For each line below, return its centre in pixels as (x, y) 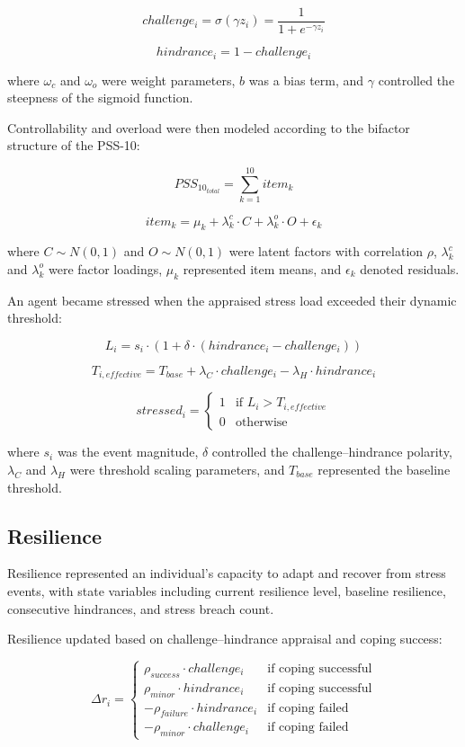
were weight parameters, (169, 80)
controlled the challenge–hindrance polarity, (332, 452)
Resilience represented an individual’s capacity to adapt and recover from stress (227, 573)
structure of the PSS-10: (74, 145)
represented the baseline (384, 469)
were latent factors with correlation (326, 251)
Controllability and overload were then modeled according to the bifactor (209, 127)
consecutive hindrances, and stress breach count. (141, 608)
